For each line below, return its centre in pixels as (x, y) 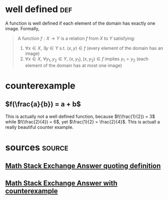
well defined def (39, 9)
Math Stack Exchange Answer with (61, 183)
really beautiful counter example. (40, 127)
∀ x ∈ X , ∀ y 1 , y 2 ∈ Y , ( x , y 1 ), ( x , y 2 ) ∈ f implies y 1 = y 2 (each (87, 59)
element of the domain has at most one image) (74, 65)
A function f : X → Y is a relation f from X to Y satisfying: (76, 38)
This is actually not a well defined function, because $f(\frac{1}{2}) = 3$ (80, 116)
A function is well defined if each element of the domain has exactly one (80, 23)
